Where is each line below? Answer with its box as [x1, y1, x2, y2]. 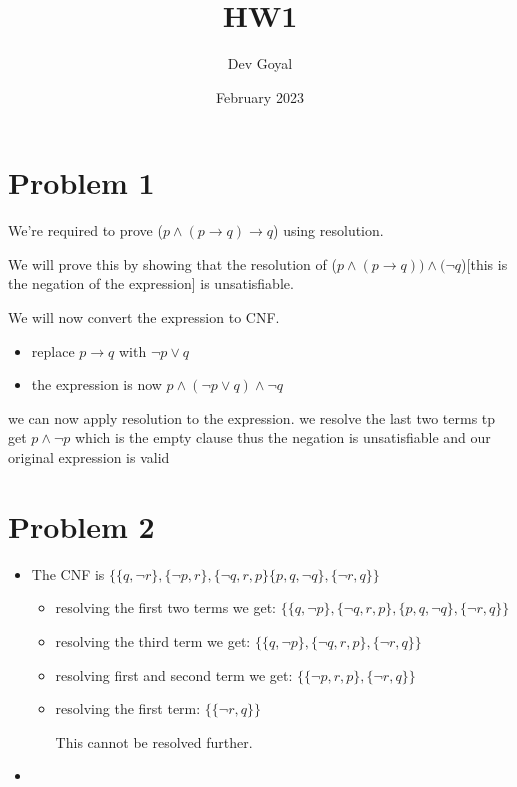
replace [31, 340, 75, 361]
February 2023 [216, 86, 304, 107]
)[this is [461, 253, 508, 274]
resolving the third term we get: [55, 630, 251, 651]
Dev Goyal [227, 53, 293, 74]
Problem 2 [8, 505, 155, 546]
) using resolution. [273, 220, 384, 241]
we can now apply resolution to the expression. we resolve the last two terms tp [8, 407, 496, 428]
